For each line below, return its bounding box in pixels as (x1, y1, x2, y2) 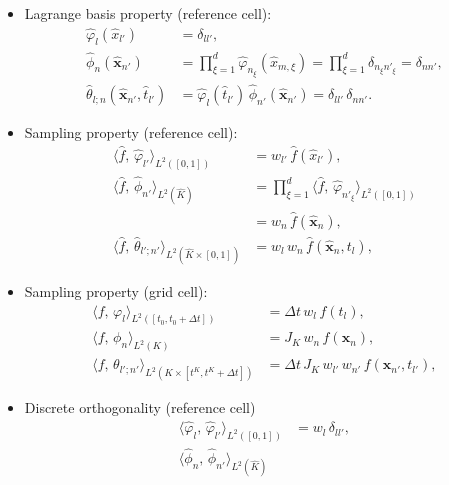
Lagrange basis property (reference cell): (24, 3, 272, 23)
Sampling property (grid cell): (24, 280, 208, 301)
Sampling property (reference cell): (24, 122, 238, 143)
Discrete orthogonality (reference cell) (24, 397, 256, 418)
